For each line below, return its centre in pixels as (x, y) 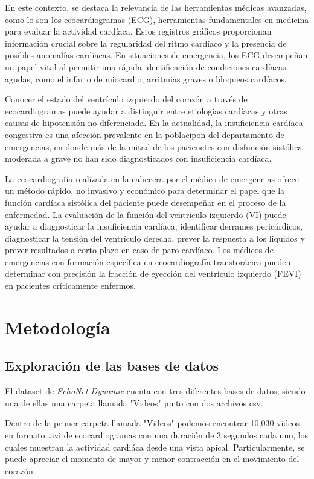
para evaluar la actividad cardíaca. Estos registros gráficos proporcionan (138, 31)
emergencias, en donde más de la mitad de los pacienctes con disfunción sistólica (154, 146)
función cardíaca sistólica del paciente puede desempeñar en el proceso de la (146, 202)
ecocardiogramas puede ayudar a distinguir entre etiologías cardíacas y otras (146, 111)
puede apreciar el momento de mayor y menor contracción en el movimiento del (152, 459)
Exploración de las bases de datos (112, 365)
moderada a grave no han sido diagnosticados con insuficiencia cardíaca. (138, 158)
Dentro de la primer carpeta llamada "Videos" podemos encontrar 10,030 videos (152, 423)
